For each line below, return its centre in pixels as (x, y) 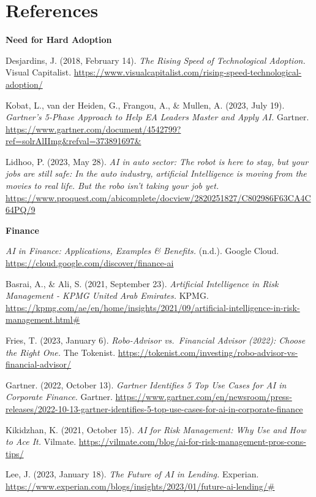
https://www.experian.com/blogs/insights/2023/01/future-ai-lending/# (140, 486)
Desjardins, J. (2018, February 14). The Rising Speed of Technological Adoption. (156, 60)
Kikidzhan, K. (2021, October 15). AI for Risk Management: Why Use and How (156, 429)
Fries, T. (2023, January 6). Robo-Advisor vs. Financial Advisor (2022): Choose (156, 340)
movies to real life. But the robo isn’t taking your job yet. (112, 186)
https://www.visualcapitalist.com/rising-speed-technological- (188, 72)
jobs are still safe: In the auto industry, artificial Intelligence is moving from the (156, 173)
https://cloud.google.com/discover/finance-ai (90, 263)
